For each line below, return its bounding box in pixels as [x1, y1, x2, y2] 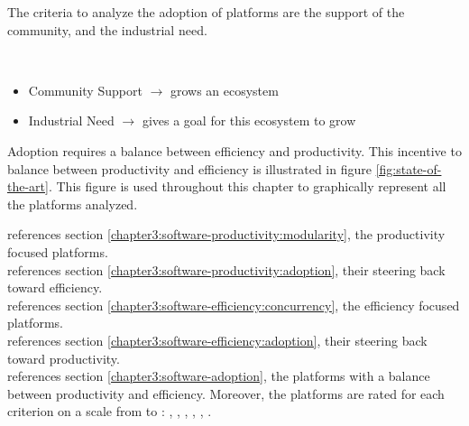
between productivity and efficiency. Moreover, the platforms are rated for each [7, 384, 445, 403]
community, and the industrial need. [7, 20, 207, 39]
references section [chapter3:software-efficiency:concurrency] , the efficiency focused [7, 295, 460, 314]
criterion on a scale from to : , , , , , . [7, 402, 212, 421]
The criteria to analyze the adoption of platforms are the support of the [7, 3, 405, 21]
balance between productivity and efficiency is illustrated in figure [7, 159, 372, 178]
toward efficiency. [7, 278, 103, 297]
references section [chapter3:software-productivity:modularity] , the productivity [7, 225, 446, 244]
